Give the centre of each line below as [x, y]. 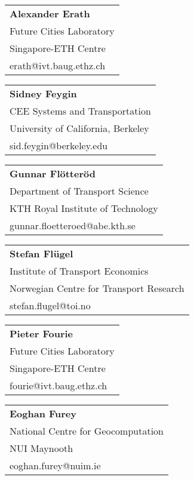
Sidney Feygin [43, 93]
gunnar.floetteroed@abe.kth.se [73, 225]
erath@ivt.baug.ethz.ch [58, 65]
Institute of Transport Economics [79, 271]
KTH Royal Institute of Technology [84, 208]
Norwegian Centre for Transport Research [97, 288]
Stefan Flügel [41, 253]
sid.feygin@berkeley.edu [59, 145]
